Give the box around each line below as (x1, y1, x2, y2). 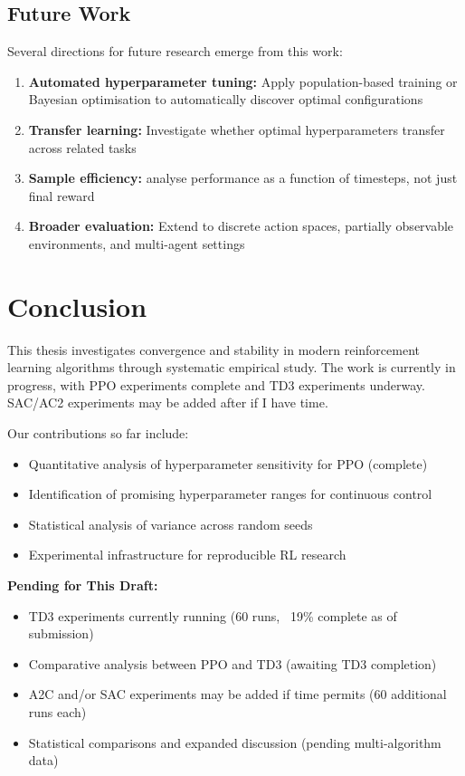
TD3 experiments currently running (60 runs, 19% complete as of (28, 606, 397, 625)
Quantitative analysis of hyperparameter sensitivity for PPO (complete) (28, 454, 428, 473)
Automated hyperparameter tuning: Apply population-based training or (28, 72, 458, 91)
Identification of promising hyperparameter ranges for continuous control (28, 484, 432, 503)
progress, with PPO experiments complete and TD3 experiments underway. (7, 375, 425, 394)
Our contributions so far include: (7, 424, 189, 443)
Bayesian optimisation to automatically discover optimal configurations (28, 90, 423, 109)
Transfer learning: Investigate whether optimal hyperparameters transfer (28, 120, 445, 139)
